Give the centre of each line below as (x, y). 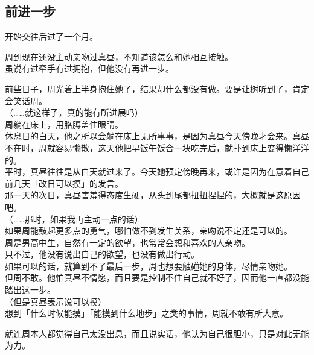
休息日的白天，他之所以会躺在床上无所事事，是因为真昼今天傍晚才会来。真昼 (157, 136)
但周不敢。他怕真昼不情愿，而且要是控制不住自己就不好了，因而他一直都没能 (157, 278)
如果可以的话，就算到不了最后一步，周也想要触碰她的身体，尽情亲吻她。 (149, 265)
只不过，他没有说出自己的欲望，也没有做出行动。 (102, 254)
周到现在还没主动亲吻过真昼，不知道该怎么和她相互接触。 (119, 56)
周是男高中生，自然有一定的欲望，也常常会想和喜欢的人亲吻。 (127, 242)
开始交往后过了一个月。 (51, 36)
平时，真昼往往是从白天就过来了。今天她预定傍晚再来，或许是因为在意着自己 (157, 171)
